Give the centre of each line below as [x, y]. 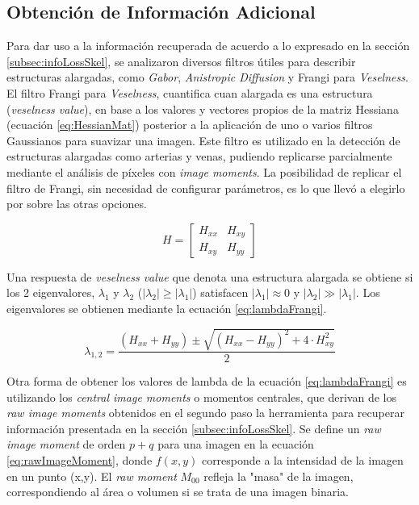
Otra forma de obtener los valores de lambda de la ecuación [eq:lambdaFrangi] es [207, 381]
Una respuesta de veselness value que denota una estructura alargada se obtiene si [210, 276]
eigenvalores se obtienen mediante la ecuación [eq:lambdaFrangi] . [167, 308]
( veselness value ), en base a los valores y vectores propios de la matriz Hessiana [203, 109]
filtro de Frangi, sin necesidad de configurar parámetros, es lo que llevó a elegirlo [206, 188]
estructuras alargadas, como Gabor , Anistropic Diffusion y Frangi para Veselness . [207, 77]
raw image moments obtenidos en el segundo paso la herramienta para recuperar [205, 413]
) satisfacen [220, 292]
